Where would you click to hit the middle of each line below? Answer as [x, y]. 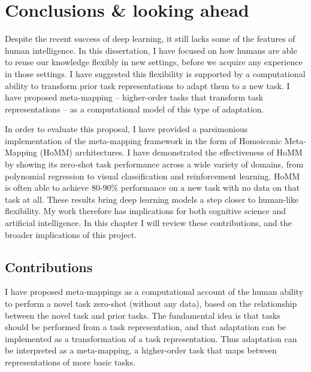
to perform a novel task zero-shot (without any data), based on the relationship [151, 304]
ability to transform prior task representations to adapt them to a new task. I [147, 85]
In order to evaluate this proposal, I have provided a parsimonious [126, 129]
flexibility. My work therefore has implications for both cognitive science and [146, 211]
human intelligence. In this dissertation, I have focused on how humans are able [151, 50]
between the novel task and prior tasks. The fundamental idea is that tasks [143, 315]
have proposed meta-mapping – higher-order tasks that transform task [134, 97]
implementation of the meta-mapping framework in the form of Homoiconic [144, 140]
